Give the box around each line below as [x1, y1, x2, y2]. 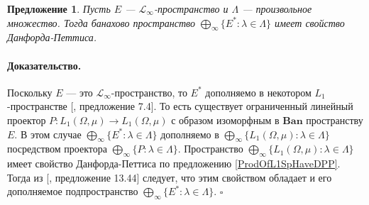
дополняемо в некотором [205, 84, 312, 99]
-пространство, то [111, 84, 187, 99]
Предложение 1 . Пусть [7, 1, 111, 16]
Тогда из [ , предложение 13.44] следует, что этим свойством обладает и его [7, 170, 332, 184]
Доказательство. [7, 57, 82, 72]
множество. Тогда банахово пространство [7, 15, 196, 30]
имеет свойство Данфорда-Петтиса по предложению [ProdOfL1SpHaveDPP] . [7, 156, 341, 171]
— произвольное [242, 1, 312, 16]
